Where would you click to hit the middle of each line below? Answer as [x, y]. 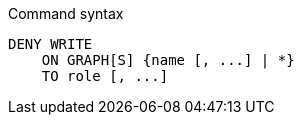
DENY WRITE [50, 44]
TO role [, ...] [105, 76]
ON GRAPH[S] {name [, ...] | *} [168, 60]
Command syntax [66, 13]
